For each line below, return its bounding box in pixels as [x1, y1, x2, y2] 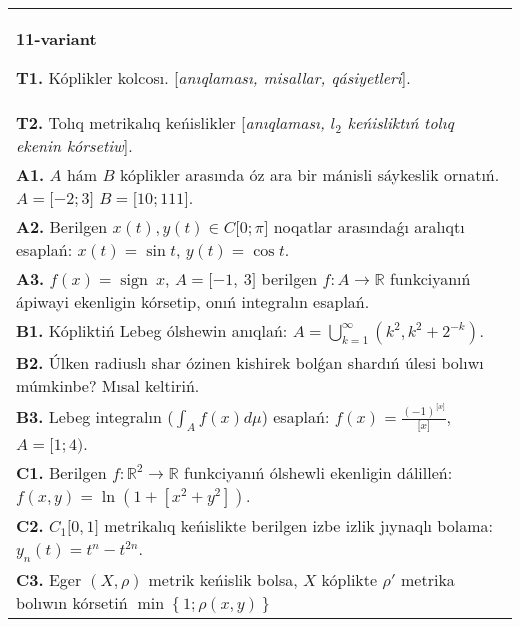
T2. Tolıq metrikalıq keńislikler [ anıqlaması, [16, 111, 325, 134]
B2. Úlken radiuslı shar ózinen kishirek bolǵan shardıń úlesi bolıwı [16, 351, 484, 374]
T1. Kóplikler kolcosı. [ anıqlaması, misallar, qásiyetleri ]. [16, 66, 411, 89]
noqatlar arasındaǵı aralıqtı [273, 215, 465, 238]
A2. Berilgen [16, 215, 108, 238]
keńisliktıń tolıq [347, 111, 454, 134]
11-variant [16, 27, 97, 50]
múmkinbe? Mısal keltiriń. [16, 374, 200, 397]
